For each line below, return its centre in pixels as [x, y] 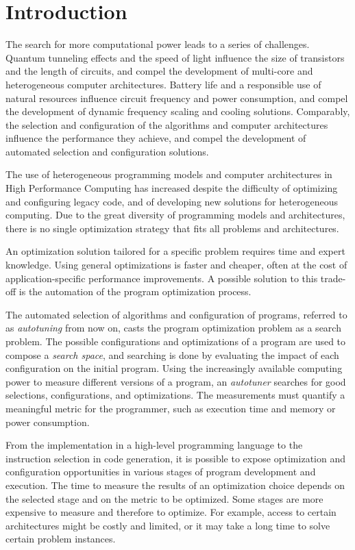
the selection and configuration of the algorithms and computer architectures [167, 124]
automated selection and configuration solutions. [107, 151]
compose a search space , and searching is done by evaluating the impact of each [172, 354]
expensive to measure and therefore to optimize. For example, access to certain [171, 512]
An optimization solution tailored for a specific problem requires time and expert [175, 251]
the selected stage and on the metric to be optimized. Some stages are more [164, 498]
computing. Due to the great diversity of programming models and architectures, [175, 215]
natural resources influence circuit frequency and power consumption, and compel [177, 98]
